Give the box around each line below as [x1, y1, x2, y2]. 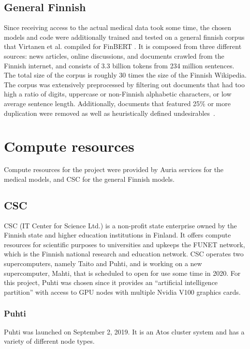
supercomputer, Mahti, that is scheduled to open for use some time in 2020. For [4, 268, 241, 278]
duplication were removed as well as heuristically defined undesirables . [4, 108, 215, 118]
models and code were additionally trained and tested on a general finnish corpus [4, 32, 245, 42]
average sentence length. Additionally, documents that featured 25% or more [4, 98, 231, 108]
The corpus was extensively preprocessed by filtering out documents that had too [4, 79, 245, 89]
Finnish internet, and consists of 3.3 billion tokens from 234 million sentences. [4, 60, 235, 70]
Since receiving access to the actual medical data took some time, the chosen [4, 22, 232, 32]
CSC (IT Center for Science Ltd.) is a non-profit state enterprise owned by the [4, 220, 237, 230]
